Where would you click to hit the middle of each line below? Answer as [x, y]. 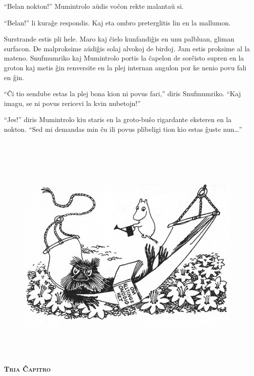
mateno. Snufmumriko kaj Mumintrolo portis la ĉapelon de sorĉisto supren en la [124, 58]
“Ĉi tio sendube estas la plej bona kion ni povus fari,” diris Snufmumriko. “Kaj [123, 94]
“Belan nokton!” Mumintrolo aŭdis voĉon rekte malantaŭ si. [94, 6]
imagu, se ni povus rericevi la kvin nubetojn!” [72, 103]
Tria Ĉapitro [27, 368]
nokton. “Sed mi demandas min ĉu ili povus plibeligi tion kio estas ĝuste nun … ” [123, 129]
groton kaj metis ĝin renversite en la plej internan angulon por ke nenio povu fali [125, 67]
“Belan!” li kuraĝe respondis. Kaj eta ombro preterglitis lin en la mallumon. [117, 22]
